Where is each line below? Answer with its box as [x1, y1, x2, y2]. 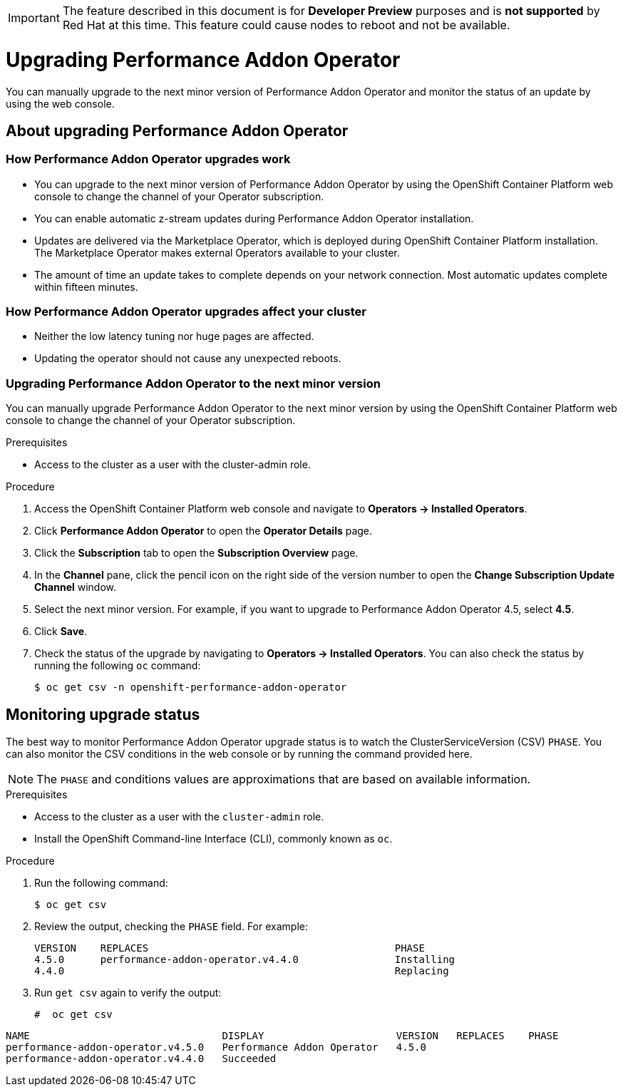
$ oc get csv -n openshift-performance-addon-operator [34, 681, 347, 694]
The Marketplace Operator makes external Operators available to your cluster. [34, 246, 400, 259]
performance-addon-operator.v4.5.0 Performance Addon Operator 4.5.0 [6, 1041, 427, 1054]
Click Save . [34, 625, 88, 638]
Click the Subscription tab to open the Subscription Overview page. [34, 547, 359, 560]
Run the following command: [34, 877, 168, 890]
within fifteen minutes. [34, 280, 138, 293]
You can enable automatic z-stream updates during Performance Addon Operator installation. [34, 212, 474, 225]
